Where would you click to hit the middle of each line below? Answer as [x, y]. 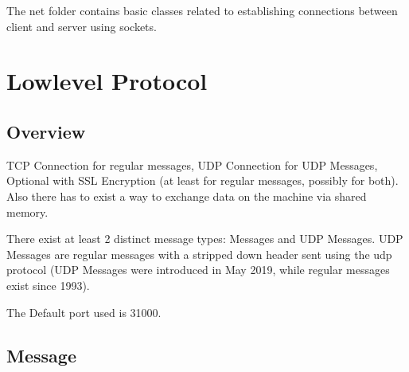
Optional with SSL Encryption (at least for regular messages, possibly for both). [203, 180]
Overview [46, 131]
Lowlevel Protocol [107, 81]
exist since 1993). [48, 285]
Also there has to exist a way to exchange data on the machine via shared [187, 196]
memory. [27, 211]
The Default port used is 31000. [84, 312]
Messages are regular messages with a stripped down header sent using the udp [199, 254]
